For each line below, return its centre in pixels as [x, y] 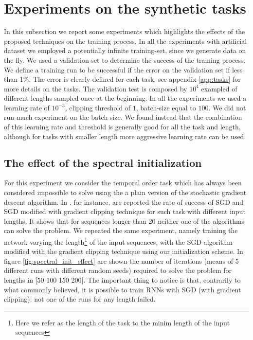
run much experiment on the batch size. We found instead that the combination [123, 117]
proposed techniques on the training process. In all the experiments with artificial [126, 41]
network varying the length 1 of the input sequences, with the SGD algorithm [118, 241]
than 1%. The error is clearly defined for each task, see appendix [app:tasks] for [122, 79]
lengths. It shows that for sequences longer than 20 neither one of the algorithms [124, 221]
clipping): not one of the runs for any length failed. [80, 299]
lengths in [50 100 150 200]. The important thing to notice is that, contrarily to [122, 280]
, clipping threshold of [98, 107]
